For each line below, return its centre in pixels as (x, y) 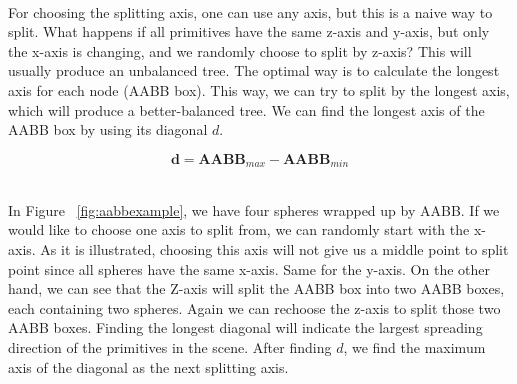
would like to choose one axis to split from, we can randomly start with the (239, 229)
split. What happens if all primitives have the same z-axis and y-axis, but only (249, 31)
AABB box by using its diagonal (108, 129)
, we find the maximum (414, 346)
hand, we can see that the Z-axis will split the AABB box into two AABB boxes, (256, 288)
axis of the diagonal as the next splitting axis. (148, 366)
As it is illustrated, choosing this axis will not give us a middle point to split (274, 248)
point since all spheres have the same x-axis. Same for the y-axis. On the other (249, 268)
